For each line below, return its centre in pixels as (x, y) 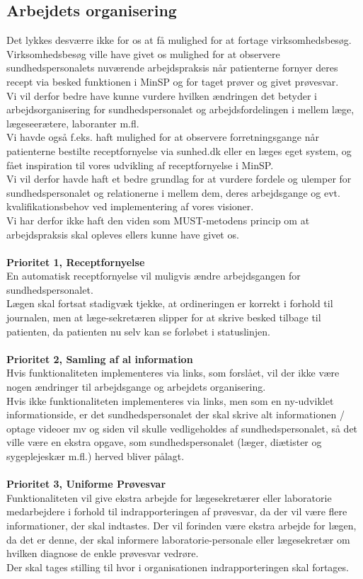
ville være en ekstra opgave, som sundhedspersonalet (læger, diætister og (164, 442)
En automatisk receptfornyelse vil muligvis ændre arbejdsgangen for (154, 276)
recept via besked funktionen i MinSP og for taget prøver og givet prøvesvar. (173, 81)
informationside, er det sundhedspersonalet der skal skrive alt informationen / (175, 414)
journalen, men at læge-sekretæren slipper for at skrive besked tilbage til (164, 317)
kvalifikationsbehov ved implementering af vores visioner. (130, 206)
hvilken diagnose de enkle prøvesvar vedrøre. (103, 553)
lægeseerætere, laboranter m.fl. (73, 123)
